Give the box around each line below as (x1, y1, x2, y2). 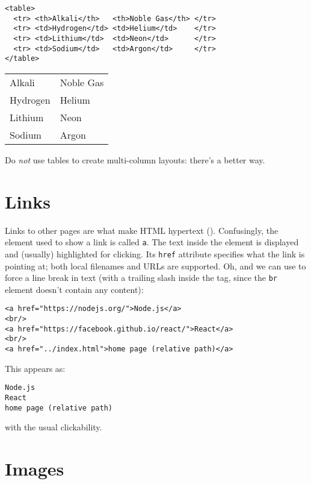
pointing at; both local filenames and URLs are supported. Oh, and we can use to (5, 259, 306, 272)
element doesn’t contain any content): (5, 283, 144, 295)
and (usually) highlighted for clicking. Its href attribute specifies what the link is (5, 247, 305, 260)
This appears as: (5, 362, 66, 374)
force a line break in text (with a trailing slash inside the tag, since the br (5, 271, 278, 284)
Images (5, 456, 64, 481)
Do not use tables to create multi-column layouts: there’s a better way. (5, 153, 265, 166)
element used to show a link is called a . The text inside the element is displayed (5, 236, 299, 248)
